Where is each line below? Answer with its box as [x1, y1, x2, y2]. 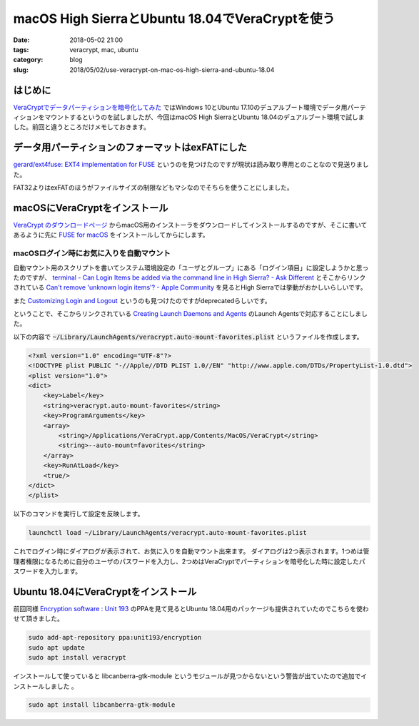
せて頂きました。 [13, 614, 64, 623]
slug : [13, 65, 29, 74]
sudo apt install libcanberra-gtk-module [28, 701, 176, 709]
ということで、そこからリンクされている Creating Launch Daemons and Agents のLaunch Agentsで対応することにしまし [13, 310, 368, 318]
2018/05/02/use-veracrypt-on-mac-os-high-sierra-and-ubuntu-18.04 [69, 65, 275, 74]
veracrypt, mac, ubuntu [69, 45, 138, 53]
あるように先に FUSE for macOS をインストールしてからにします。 [13, 230, 209, 239]
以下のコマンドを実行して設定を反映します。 [13, 510, 144, 518]
